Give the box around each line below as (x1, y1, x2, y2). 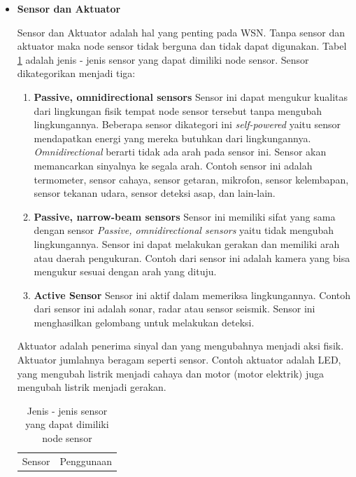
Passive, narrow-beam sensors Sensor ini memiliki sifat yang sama (34, 209, 336, 223)
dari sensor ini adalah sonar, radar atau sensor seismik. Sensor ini (34, 301, 315, 316)
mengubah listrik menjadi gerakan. (17, 380, 166, 394)
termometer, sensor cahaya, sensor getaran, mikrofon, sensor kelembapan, (34, 172, 349, 186)
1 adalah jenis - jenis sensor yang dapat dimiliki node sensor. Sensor (17, 52, 309, 67)
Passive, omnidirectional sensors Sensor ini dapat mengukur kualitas (34, 89, 348, 104)
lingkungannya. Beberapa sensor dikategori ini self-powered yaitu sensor (34, 117, 341, 132)
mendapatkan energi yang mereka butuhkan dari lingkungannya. (34, 130, 311, 145)
